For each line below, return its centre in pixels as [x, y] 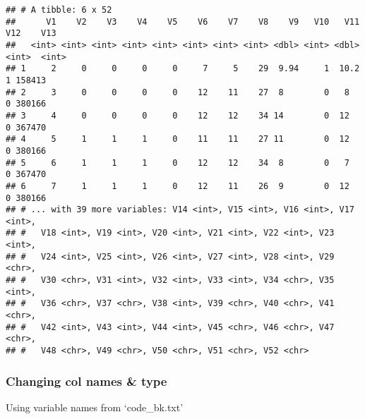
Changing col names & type [86, 381]
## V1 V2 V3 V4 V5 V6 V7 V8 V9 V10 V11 [183, 22]
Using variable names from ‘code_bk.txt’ [95, 407]
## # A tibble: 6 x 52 [59, 10]
